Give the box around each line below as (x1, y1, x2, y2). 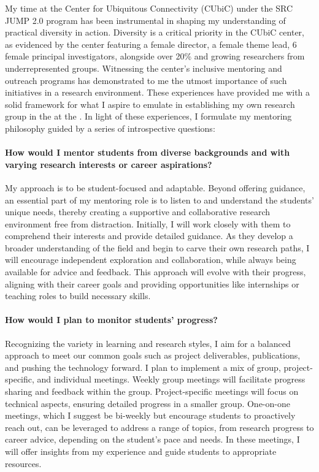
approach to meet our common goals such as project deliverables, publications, (5, 349, 301, 362)
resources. (5, 457, 42, 470)
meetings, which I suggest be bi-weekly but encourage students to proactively (5, 409, 296, 422)
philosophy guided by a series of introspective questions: (5, 121, 215, 134)
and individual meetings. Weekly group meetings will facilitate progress (37, 373, 306, 386)
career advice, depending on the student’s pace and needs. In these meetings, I (5, 433, 300, 446)
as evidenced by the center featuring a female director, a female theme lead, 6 (5, 37, 297, 50)
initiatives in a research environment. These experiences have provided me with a (5, 86, 310, 99)
